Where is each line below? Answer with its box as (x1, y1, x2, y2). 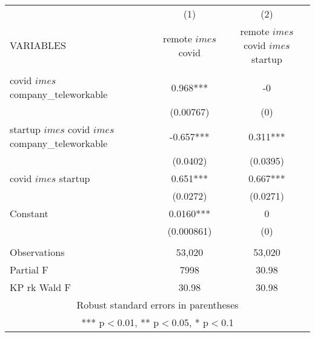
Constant (10, 206, 48, 220)
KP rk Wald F (10, 280, 71, 294)
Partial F (10, 263, 48, 276)
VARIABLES (10, 38, 66, 52)
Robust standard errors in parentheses (76, 298, 239, 312)
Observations (10, 245, 65, 259)
